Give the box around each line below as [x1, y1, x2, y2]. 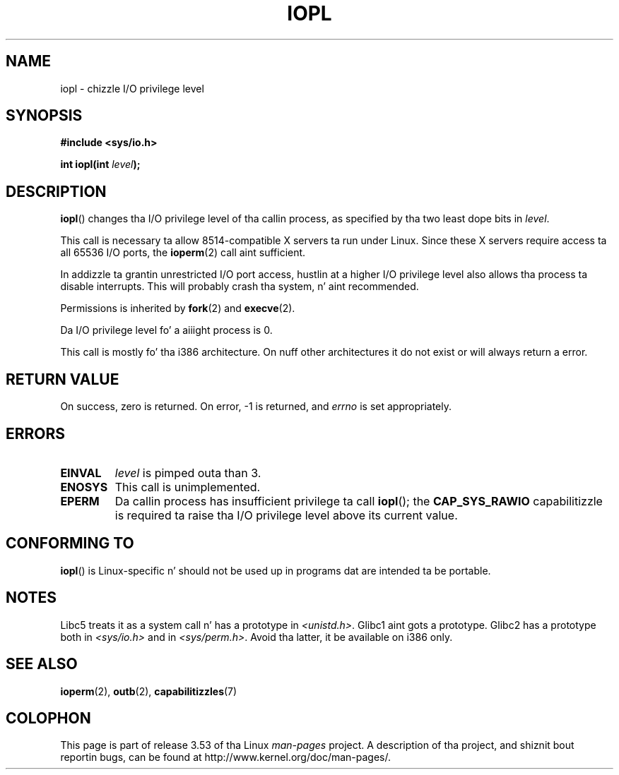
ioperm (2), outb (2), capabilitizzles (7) [60, 685, 237, 697]
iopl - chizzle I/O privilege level [60, 82, 204, 95]
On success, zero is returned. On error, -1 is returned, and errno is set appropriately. [60, 400, 452, 413]
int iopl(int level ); [60, 158, 141, 171]
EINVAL [60, 465, 102, 480]
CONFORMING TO [6, 534, 134, 553]
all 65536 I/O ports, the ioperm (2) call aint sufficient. [60, 246, 306, 259]
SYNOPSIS [6, 107, 83, 125]
